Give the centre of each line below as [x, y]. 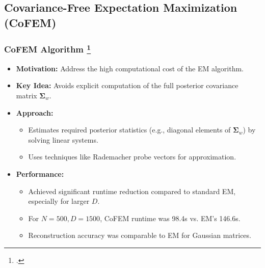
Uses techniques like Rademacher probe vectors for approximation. [132, 157]
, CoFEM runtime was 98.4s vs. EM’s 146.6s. [170, 218]
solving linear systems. [63, 139]
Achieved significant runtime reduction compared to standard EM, [132, 191]
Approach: [35, 112]
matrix [26, 96]
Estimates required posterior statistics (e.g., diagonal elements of [129, 130]
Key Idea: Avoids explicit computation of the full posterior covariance [127, 85]
